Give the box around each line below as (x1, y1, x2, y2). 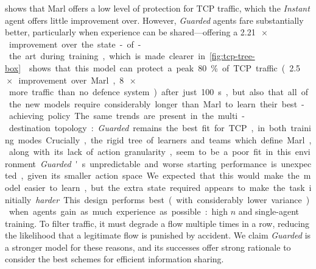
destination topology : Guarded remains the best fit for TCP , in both (9, 121, 287, 134)
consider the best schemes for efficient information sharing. (5, 253, 224, 265)
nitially (5, 193, 32, 206)
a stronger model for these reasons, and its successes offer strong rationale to (5, 240, 291, 253)
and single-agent (238, 205, 299, 218)
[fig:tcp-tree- (209, 49, 255, 62)
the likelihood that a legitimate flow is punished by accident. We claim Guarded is (5, 229, 311, 242)
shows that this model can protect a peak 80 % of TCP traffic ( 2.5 (29, 61, 301, 74)
